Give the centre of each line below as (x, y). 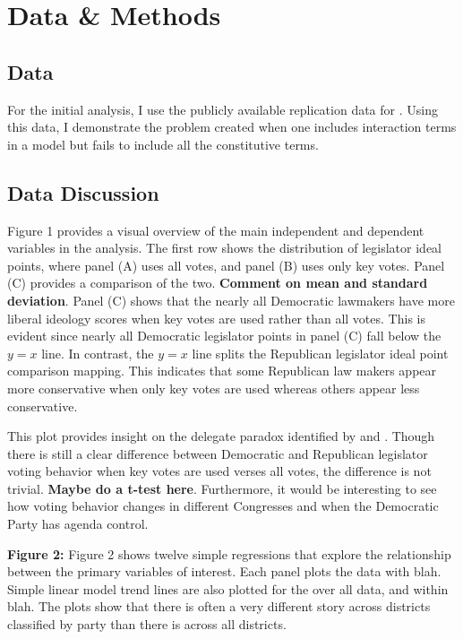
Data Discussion (83, 192)
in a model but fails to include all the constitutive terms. (163, 144)
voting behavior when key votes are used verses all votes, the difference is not (219, 471)
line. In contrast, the (98, 353)
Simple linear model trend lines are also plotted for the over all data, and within (228, 588)
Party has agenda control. (78, 524)
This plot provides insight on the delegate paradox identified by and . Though (221, 436)
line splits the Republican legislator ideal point (320, 353)
